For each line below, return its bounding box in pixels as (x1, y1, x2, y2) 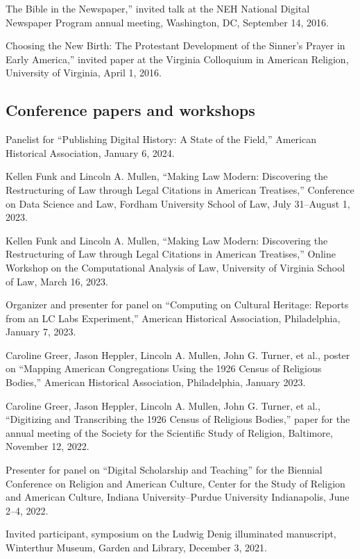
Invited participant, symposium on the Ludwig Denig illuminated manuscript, (6, 526, 336, 541)
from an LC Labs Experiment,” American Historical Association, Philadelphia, (6, 310, 341, 325)
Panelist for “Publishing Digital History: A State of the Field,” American (6, 132, 316, 147)
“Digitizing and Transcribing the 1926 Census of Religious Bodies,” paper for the (6, 412, 350, 426)
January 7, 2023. (6, 324, 76, 339)
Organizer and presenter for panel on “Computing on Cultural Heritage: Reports (6, 297, 349, 312)
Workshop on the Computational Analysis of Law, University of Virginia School (6, 260, 345, 274)
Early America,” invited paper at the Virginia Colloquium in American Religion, (6, 51, 349, 66)
